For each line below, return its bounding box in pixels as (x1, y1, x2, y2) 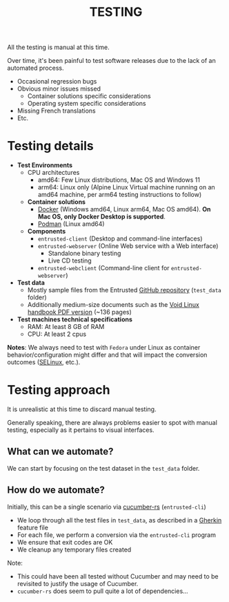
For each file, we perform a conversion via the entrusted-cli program (17, 530, 216, 539)
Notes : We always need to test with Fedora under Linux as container (7, 344, 201, 352)
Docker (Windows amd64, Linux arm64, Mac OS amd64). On (37, 205, 211, 214)
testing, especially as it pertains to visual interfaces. (7, 426, 155, 434)
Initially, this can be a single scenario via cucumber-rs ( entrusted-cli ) (7, 502, 207, 511)
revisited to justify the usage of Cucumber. (17, 579, 139, 587)
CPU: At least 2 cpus (27, 330, 87, 339)
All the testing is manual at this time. (7, 43, 110, 52)
